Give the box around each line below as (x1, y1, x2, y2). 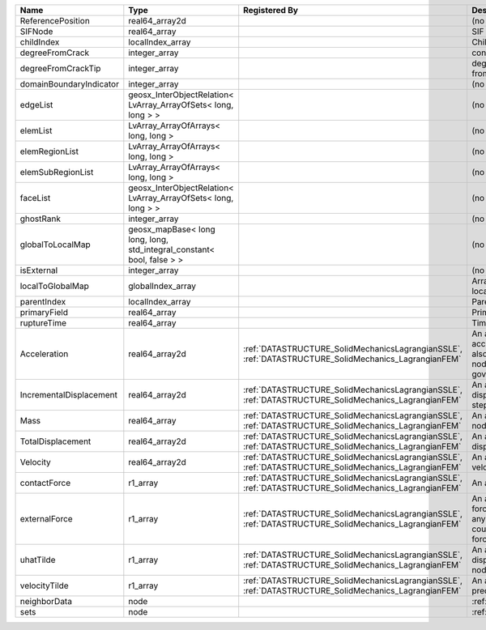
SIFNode (19, 26, 53, 36)
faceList (19, 193, 51, 203)
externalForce (19, 513, 73, 524)
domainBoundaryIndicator (19, 79, 119, 89)
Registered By (243, 5, 299, 15)
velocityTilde (19, 580, 69, 591)
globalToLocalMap (19, 239, 91, 250)
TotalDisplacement (19, 436, 92, 447)
